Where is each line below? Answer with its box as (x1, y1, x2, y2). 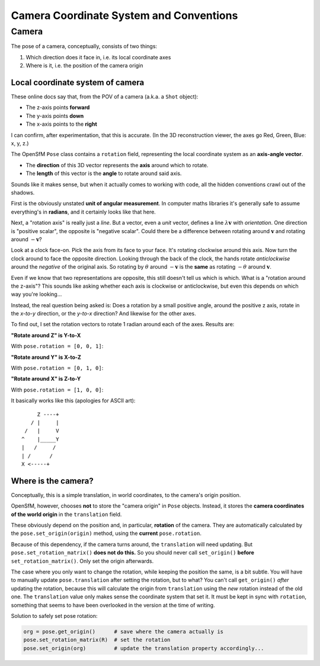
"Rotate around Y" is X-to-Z (11, 353, 81, 361)
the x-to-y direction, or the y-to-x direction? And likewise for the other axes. (11, 310, 197, 317)
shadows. (11, 189, 35, 196)
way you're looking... (11, 291, 62, 298)
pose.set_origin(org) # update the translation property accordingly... (23, 645, 264, 652)
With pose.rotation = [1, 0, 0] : (11, 386, 104, 393)
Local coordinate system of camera (11, 77, 145, 87)
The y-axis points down (25, 112, 84, 119)
